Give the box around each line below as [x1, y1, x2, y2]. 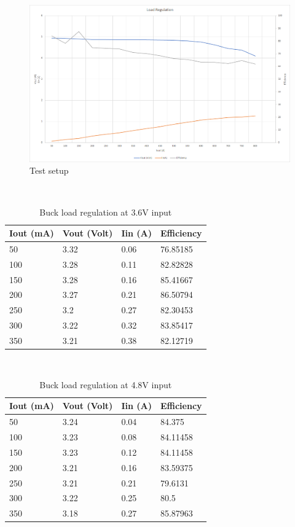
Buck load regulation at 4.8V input [39, 378, 172, 391]
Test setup [29, 164, 69, 177]
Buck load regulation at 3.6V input [39, 205, 172, 218]
